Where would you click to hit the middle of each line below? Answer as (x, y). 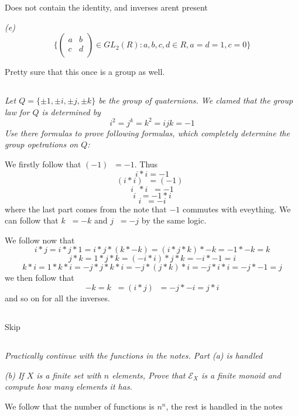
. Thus (146, 164)
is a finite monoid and (241, 375)
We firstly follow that (43, 164)
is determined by (71, 111)
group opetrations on (42, 144)
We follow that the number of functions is (80, 406)
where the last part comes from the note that (86, 209)
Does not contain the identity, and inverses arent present (106, 7)
